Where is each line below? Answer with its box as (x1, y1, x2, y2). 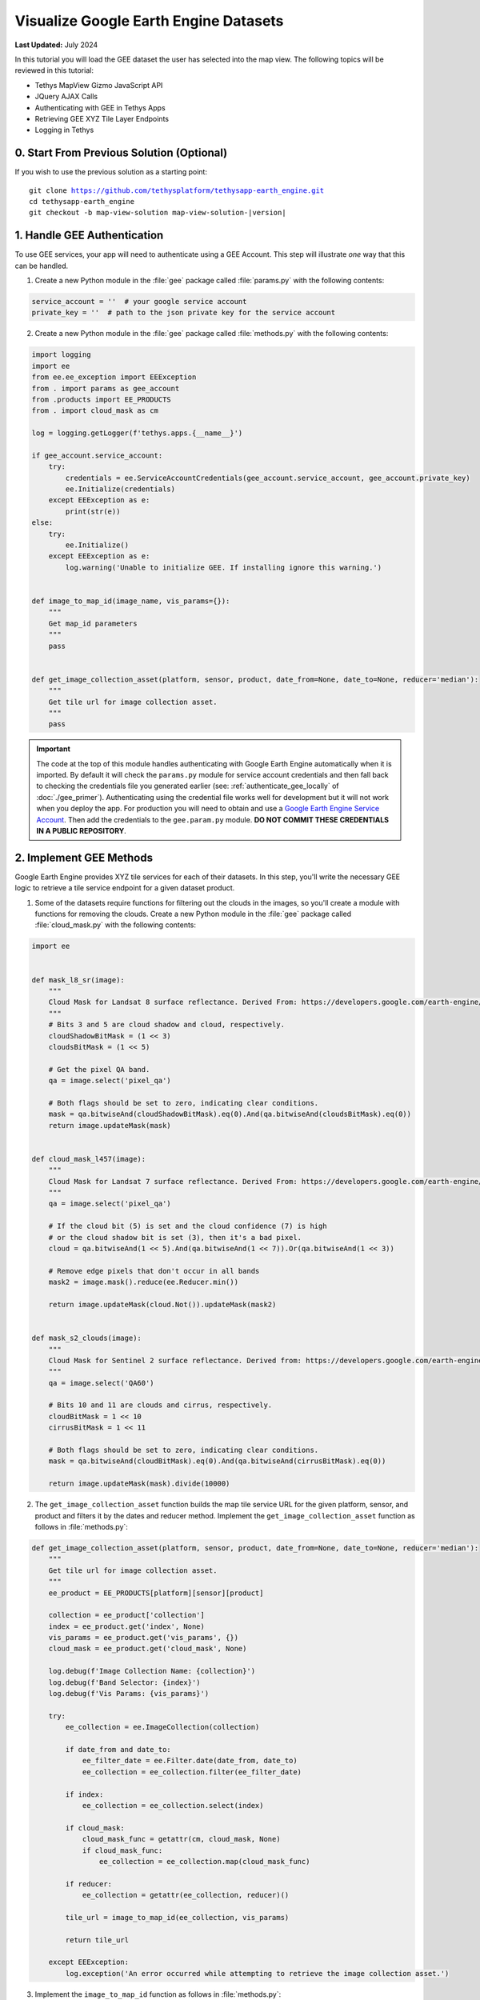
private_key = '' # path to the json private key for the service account (31, 308, 336, 318)
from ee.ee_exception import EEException (31, 373, 197, 382)
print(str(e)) (65, 506, 121, 516)
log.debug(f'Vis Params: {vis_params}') (48, 1689, 210, 1698)
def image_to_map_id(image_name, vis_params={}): (31, 596, 230, 606)
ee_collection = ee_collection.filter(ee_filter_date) (82, 1767, 302, 1776)
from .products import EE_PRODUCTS (31, 394, 171, 404)
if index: (65, 1790, 104, 1799)
